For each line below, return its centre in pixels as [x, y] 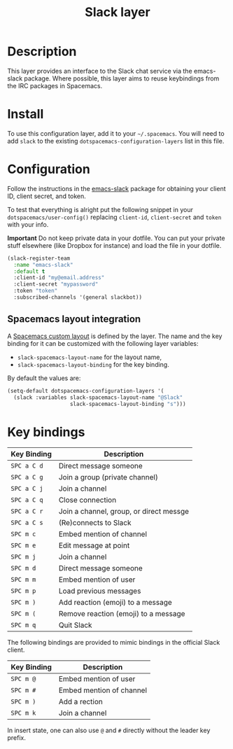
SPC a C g [27, 477]
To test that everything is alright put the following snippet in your [100, 209]
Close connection [87, 500]
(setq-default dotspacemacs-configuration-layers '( [86, 391]
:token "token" [36, 291]
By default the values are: [44, 378]
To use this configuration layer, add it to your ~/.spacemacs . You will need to [116, 133]
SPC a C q [27, 500]
